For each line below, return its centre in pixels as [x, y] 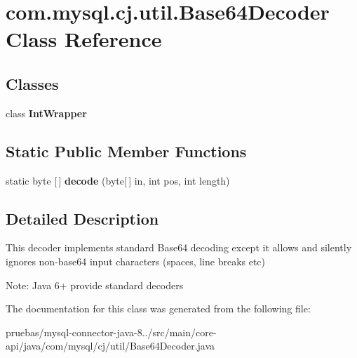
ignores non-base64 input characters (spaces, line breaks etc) [136, 261]
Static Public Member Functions [126, 151]
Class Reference [84, 39]
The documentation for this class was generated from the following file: [158, 309]
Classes [32, 83]
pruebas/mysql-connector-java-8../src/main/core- [111, 332]
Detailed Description [82, 218]
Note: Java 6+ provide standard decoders [95, 285]
